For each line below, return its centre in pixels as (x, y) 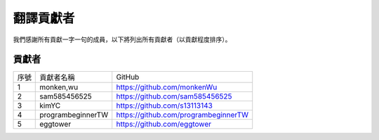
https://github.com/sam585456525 (174, 96)
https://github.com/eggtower (164, 125)
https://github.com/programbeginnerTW (182, 115)
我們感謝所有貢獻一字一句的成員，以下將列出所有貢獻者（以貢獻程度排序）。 (122, 39)
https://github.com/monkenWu (167, 87)
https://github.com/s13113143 (165, 106)
